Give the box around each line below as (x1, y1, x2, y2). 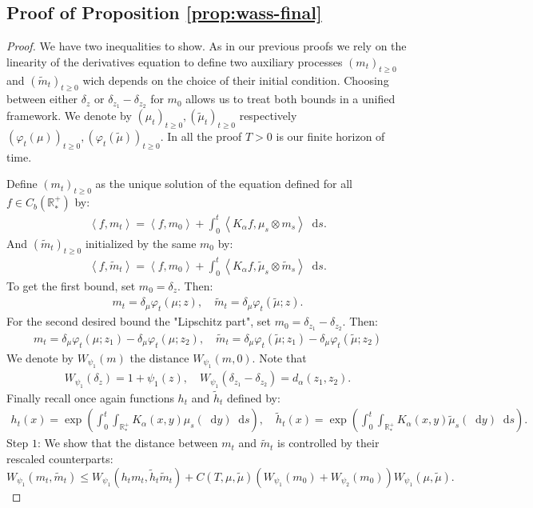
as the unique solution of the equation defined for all (95, 175, 352, 192)
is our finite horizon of (276, 128, 385, 145)
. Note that (252, 349, 307, 366)
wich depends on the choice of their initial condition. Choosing (82, 71, 389, 88)
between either (6, 90, 78, 107)
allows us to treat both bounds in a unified (185, 90, 396, 107)
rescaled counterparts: (6, 450, 113, 467)
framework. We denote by (6, 107, 132, 124)
